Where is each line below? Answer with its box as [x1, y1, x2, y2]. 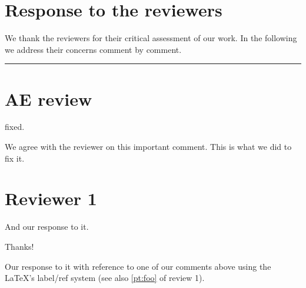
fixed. [5, 120, 25, 133]
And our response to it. [5, 220, 89, 233]
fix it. [5, 152, 25, 164]
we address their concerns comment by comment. [5, 43, 182, 55]
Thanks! [5, 240, 34, 252]
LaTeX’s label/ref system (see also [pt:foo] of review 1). [5, 272, 205, 284]
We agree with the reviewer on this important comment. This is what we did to [5, 140, 292, 153]
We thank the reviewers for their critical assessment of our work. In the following [5, 32, 297, 44]
